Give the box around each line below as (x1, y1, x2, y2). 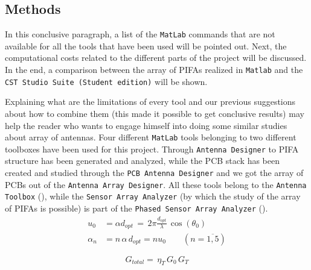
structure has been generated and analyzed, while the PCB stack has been (5, 154, 280, 167)
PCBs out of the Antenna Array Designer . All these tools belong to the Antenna (5, 178, 307, 190)
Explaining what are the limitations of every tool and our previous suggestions (5, 95, 296, 108)
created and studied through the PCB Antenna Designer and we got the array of (5, 166, 304, 179)
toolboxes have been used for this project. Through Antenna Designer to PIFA (5, 142, 299, 155)
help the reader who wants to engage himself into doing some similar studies (5, 119, 287, 131)
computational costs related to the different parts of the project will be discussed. (5, 51, 307, 64)
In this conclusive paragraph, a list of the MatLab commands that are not (5, 28, 275, 40)
